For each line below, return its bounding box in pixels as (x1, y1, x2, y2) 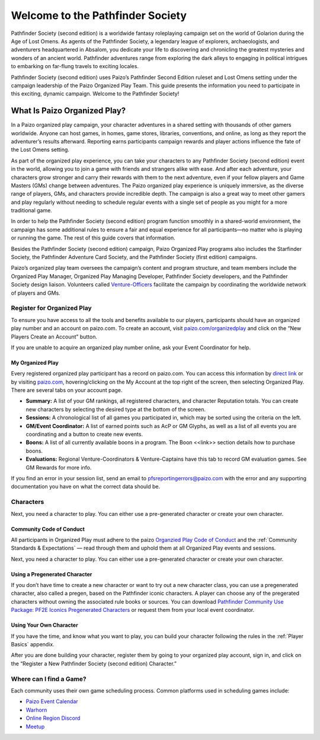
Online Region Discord (25, 715, 81, 722)
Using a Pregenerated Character (11, 570, 92, 578)
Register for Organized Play (11, 304, 92, 312)
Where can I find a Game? (11, 675, 87, 683)
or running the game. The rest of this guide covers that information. (11, 234, 176, 241)
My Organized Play (11, 359, 59, 366)
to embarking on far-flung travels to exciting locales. (11, 63, 139, 70)
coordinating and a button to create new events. (25, 430, 143, 438)
